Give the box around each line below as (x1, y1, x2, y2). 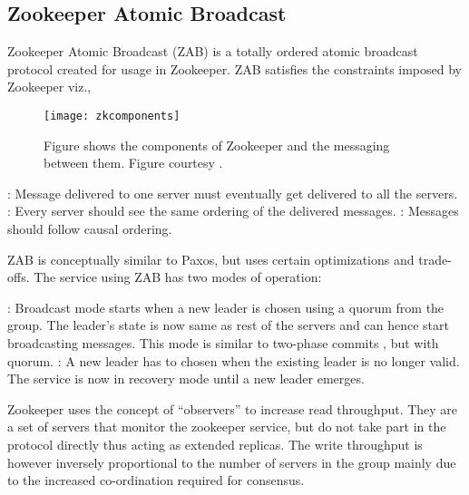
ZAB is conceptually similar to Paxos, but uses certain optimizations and (7, 249, 415, 268)
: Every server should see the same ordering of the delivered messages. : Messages (7, 201, 459, 220)
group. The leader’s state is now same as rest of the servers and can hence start (7, 315, 449, 335)
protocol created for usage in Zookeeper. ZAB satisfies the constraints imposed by (7, 59, 463, 78)
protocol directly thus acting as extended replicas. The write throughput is (7, 434, 423, 453)
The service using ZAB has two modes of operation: (34, 267, 322, 286)
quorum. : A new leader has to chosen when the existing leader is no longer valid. (7, 351, 460, 370)
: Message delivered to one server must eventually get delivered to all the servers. (7, 183, 458, 202)
